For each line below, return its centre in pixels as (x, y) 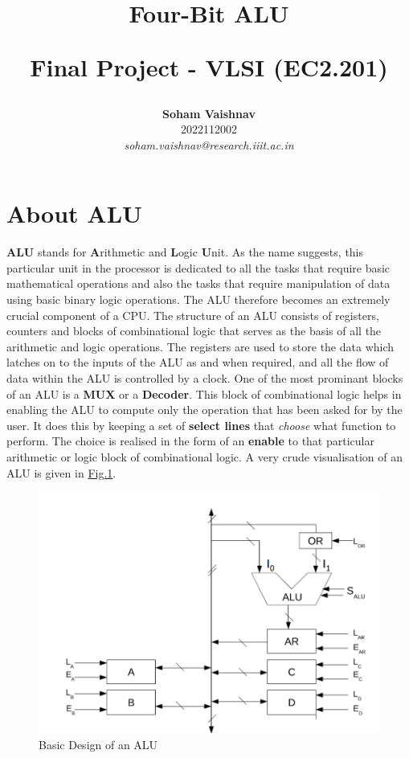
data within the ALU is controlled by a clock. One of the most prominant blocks (205, 378)
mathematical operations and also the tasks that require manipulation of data (198, 283)
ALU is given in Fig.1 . (61, 472)
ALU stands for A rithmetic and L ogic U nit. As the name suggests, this (185, 252)
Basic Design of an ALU (98, 744)
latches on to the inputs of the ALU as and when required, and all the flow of (198, 362)
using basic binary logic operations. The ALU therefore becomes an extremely (198, 299)
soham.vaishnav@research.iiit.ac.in (209, 144)
